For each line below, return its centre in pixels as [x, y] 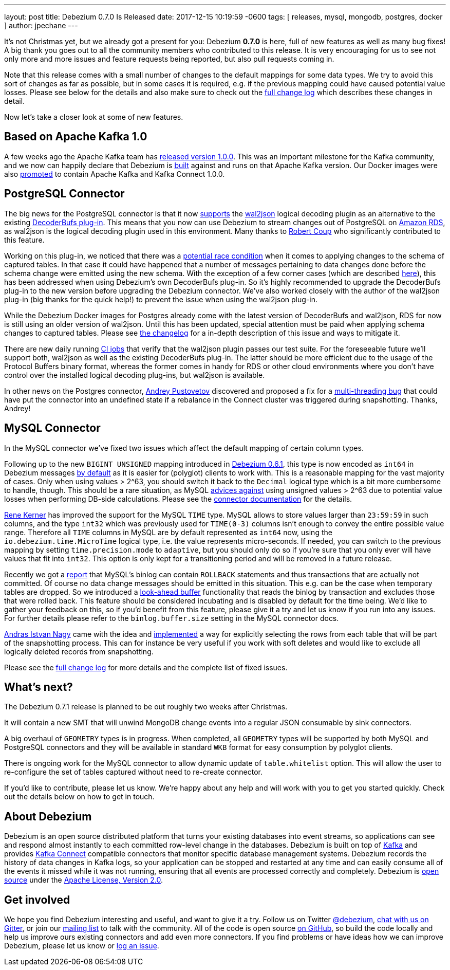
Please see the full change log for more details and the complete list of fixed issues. [146, 667]
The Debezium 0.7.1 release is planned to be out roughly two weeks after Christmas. [146, 707]
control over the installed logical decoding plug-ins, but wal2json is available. [135, 375]
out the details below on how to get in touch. [79, 797]
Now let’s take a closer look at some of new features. [94, 117]
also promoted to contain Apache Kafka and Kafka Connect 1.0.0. [115, 174]
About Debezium [48, 816]
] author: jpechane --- [41, 25]
